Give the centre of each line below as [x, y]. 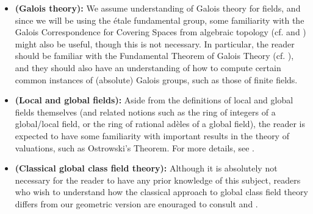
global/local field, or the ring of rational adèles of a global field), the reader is [160, 124]
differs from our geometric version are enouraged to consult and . [136, 203]
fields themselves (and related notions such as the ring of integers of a [145, 112]
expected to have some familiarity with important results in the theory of [152, 135]
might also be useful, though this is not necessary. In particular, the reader [155, 43]
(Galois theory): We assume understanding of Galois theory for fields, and [158, 8]
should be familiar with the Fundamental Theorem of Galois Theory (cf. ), [154, 56]
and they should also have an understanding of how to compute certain [148, 67]
